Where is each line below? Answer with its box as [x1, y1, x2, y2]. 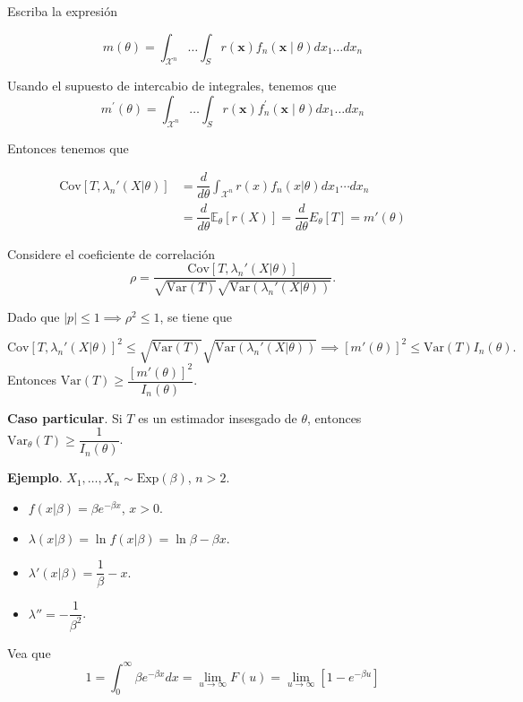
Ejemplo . [7, 468, 63, 487]
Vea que [7, 643, 51, 662]
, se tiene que [159, 307, 232, 325]
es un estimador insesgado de [138, 408, 297, 427]
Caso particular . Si [7, 408, 123, 427]
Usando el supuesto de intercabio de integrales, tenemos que [7, 76, 337, 95]
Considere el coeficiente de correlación [7, 244, 215, 263]
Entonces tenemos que [7, 138, 129, 157]
